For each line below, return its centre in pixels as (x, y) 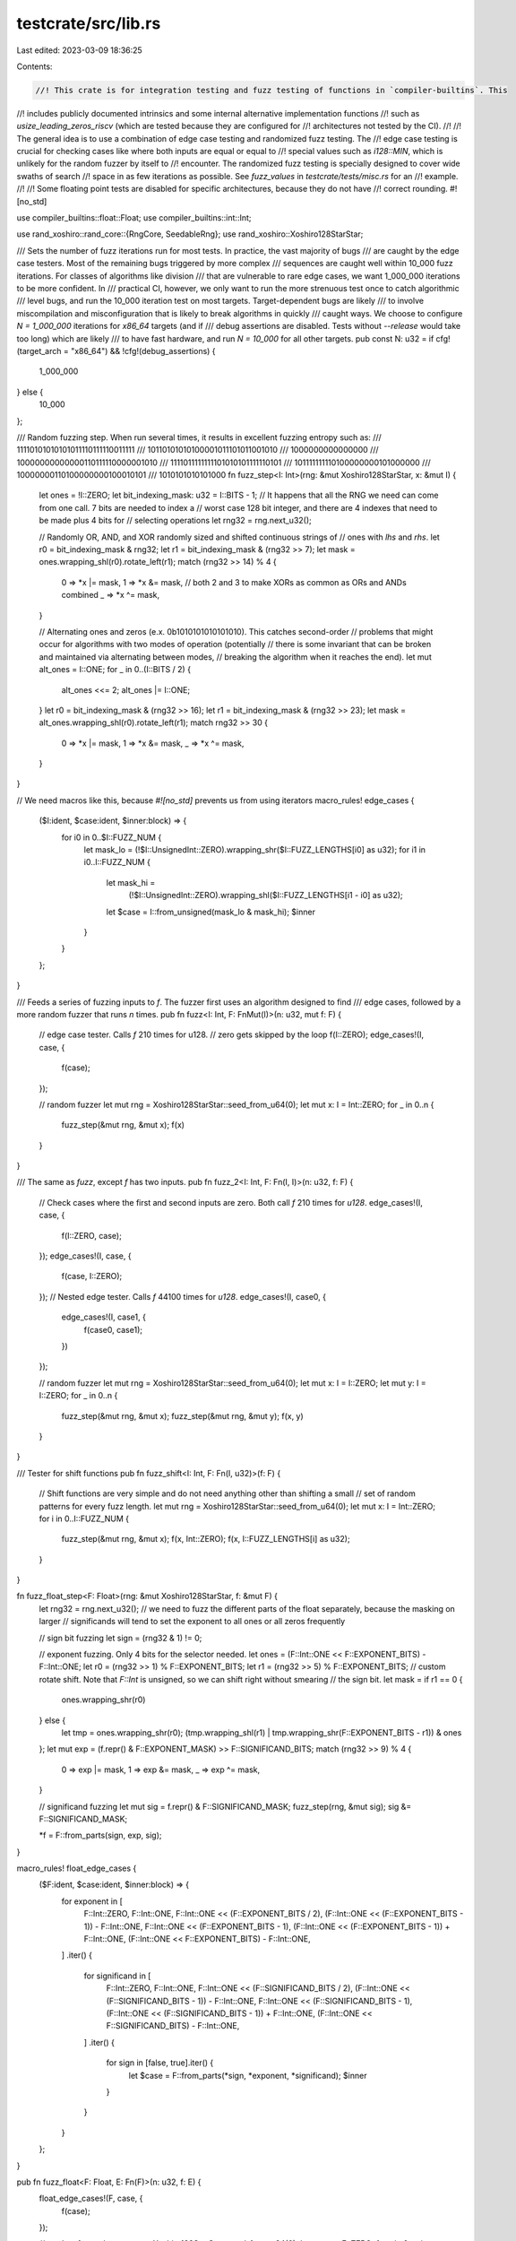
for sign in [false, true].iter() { (160, 2063)
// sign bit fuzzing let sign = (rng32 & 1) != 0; (120, 1638)
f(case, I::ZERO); (92, 1276)
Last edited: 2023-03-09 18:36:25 (79, 50)
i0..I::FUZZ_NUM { (117, 862)
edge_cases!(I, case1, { (104, 1317)
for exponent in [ (92, 1901)
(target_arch (39, 350)
